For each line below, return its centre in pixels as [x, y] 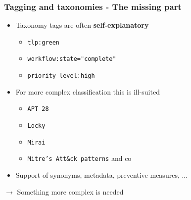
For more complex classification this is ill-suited [88, 91]
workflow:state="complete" [72, 59]
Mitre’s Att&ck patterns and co [79, 158]
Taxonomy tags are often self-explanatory [82, 25]
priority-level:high [61, 76]
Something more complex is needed [70, 191]
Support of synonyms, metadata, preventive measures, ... [102, 175]
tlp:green [44, 42]
